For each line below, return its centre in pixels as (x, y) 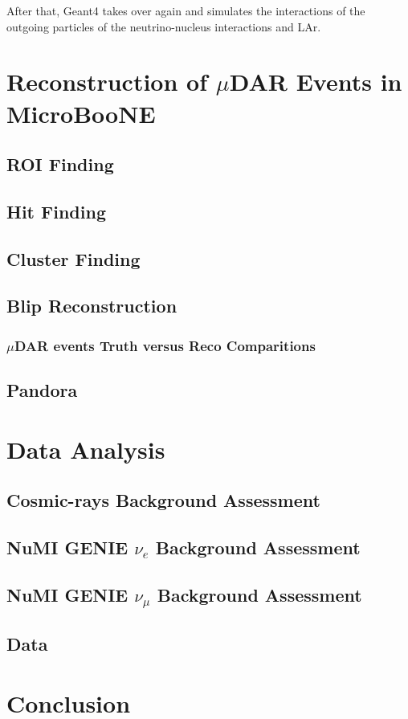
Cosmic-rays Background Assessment (163, 500)
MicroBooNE (81, 113)
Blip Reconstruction (92, 306)
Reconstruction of (107, 82)
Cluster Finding (73, 258)
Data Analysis (86, 449)
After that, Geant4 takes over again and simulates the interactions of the (186, 10)
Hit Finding (56, 211)
